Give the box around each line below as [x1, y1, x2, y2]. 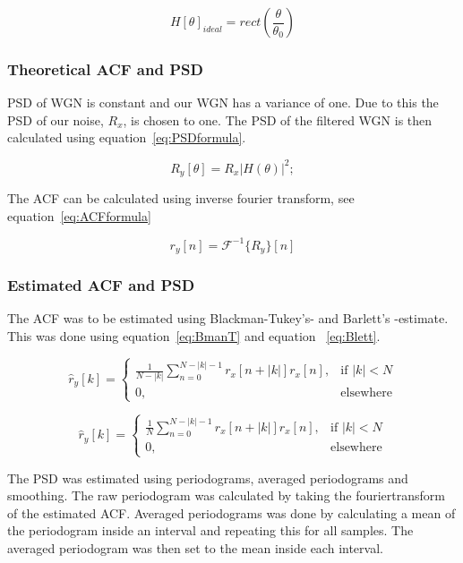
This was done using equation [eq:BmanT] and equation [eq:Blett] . [7, 326, 381, 345]
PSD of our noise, [7, 110, 104, 129]
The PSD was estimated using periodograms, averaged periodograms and [7, 468, 408, 487]
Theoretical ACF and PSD [7, 57, 203, 80]
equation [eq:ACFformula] [7, 206, 151, 225]
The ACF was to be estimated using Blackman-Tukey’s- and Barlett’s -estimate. [7, 309, 449, 328]
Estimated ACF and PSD [7, 274, 195, 296]
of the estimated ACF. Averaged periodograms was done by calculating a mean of [7, 503, 456, 522]
